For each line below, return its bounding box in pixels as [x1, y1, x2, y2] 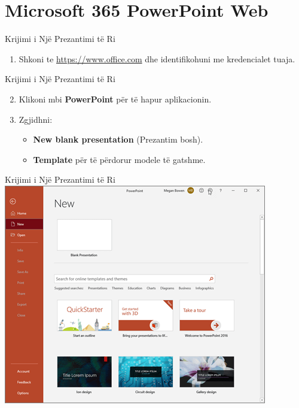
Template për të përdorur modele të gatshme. [33, 153, 206, 165]
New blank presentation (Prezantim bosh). [33, 133, 203, 146]
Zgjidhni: [19, 113, 53, 125]
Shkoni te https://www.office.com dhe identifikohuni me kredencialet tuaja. [19, 52, 295, 65]
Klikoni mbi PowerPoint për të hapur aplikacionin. [19, 92, 212, 105]
